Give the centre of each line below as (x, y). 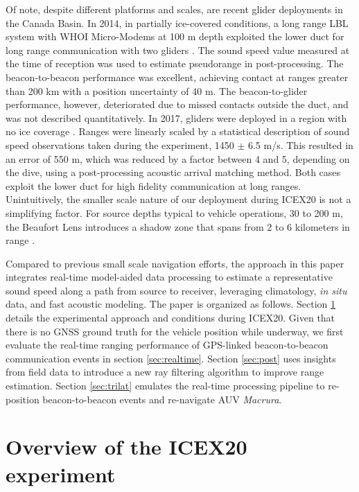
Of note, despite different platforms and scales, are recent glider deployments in (174, 9)
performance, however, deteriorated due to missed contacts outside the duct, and (177, 104)
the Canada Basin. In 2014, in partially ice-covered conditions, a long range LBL (177, 23)
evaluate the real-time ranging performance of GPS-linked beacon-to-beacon (167, 345)
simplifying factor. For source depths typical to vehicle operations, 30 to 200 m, (174, 212)
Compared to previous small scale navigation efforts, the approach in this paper (175, 263)
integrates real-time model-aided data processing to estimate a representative (169, 277)
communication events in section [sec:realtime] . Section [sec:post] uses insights (171, 358)
